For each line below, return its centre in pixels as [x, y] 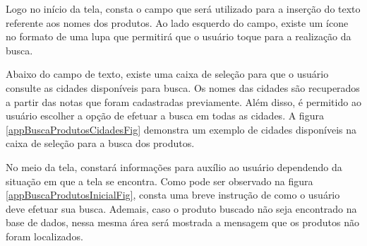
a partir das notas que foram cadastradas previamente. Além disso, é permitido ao [183, 101]
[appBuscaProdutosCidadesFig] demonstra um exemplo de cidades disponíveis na [181, 129]
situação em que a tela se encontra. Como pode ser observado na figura [160, 181]
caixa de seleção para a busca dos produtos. [100, 143]
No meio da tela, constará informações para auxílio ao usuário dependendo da [174, 166]
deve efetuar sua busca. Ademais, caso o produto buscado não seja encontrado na [181, 208]
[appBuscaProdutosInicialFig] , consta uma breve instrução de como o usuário [173, 195]
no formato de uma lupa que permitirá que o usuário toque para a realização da [179, 36]
